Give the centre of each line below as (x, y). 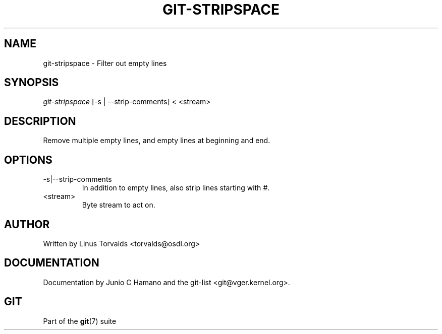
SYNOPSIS (32, 83)
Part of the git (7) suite (80, 321)
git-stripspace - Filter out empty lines (105, 63)
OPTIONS (28, 160)
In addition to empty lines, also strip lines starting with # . (176, 188)
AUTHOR (27, 224)
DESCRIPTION (40, 121)
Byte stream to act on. (119, 205)
